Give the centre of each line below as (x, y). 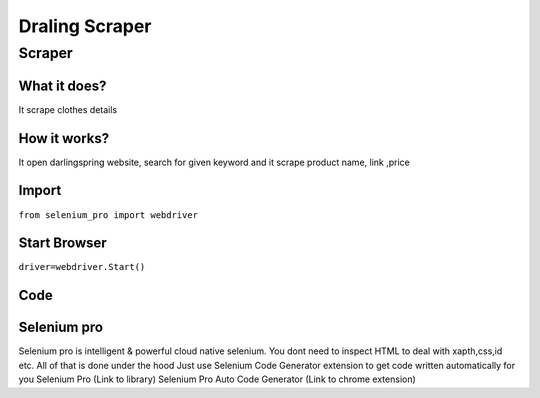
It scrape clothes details (68, 109)
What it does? (62, 85)
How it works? (64, 138)
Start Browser (62, 243)
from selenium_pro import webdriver (108, 214)
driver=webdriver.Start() (82, 267)
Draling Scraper (85, 26)
